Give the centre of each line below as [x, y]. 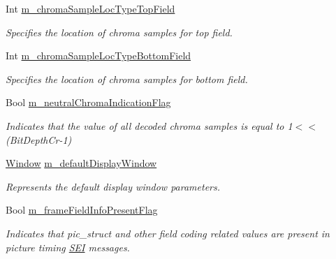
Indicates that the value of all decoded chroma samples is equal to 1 [149, 125]
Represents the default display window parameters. [113, 186]
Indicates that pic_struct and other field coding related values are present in [168, 233]
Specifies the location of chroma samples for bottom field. [127, 79]
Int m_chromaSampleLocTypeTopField [90, 8]
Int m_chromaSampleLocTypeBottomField [98, 55]
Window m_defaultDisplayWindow [81, 163]
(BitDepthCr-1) [39, 139]
